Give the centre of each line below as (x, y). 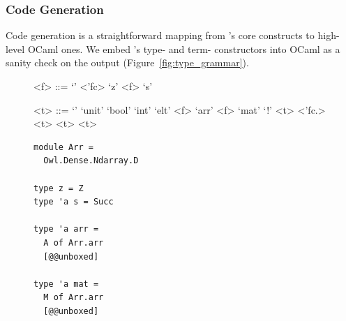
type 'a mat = (66, 284)
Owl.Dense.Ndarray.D (91, 161)
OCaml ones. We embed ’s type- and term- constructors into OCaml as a (184, 48)
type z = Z (59, 188)
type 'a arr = (66, 229)
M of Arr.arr (74, 298)
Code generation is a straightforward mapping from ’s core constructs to (160, 35)
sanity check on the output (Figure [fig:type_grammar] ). (127, 62)
